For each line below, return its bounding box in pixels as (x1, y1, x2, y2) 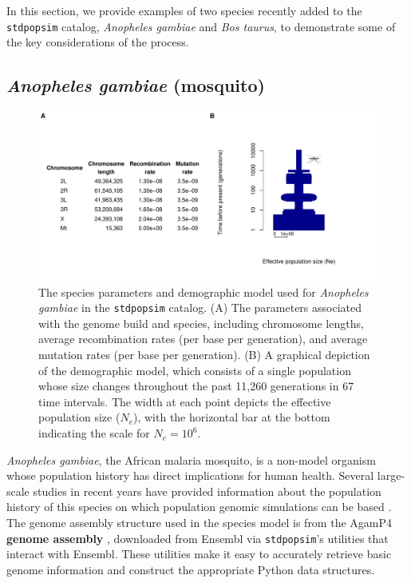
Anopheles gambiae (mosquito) (6, 73, 265, 98)
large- (377, 467, 405, 484)
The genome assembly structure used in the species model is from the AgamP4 (6, 514, 392, 531)
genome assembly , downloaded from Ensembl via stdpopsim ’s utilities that (6, 529, 389, 546)
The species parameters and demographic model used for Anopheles (38, 283, 369, 300)
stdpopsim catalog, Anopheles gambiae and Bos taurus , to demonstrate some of (6, 18, 396, 34)
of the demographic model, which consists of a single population (38, 361, 351, 378)
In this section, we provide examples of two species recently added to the (6, 2, 362, 18)
